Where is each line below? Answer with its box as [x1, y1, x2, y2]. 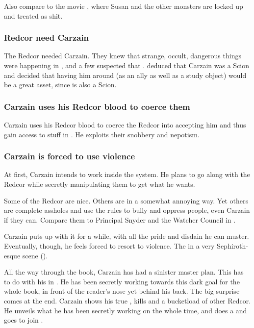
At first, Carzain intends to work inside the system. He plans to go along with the [4, 169, 250, 179]
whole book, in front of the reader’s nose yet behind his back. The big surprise [4, 286, 240, 296]
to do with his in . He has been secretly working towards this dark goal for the [4, 276, 240, 286]
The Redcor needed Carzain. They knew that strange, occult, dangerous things [4, 50, 241, 61]
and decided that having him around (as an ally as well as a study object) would [4, 70, 247, 80]
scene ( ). [22, 250, 48, 260]
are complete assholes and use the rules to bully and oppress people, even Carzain [4, 205, 250, 215]
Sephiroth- [217, 240, 248, 251]
